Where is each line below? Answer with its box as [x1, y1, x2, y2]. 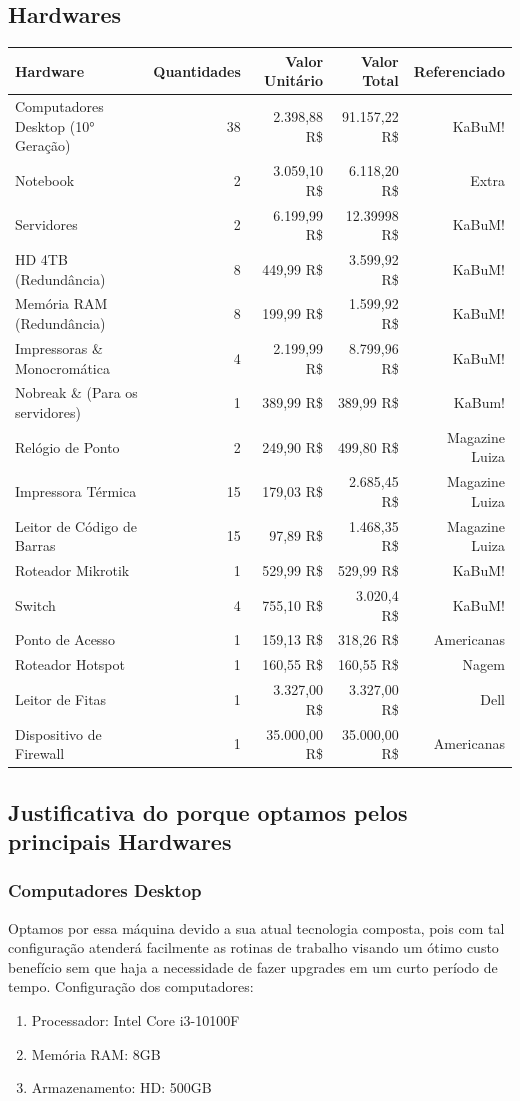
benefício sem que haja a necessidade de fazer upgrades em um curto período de [8, 956, 498, 977]
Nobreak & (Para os [15, 382, 138, 403]
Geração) [15, 135, 71, 156]
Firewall [15, 743, 65, 764]
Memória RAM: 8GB [31, 1043, 161, 1064]
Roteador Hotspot [15, 654, 125, 675]
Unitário [264, 70, 324, 91]
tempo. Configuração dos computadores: [8, 976, 254, 997]
